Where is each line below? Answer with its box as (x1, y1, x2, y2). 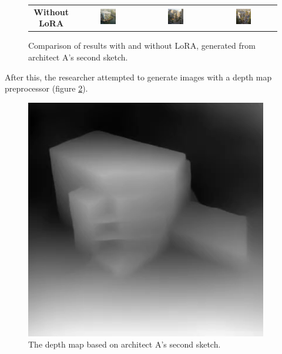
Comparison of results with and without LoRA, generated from (28, 39, 256, 52)
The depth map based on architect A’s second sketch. (28, 338, 221, 350)
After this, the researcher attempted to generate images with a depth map (5, 70, 272, 83)
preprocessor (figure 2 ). (5, 82, 88, 95)
